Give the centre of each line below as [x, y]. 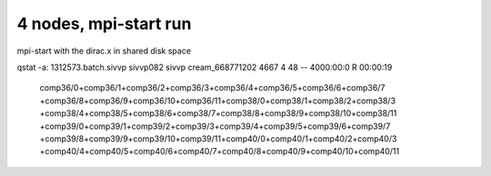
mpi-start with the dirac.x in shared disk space [104, 51]
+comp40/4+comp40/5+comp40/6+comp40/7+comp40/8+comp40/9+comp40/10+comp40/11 [220, 152]
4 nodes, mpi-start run [104, 24]
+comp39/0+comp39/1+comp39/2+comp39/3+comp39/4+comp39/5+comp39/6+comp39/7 [215, 126]
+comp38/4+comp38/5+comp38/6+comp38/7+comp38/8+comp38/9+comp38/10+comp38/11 [218, 113]
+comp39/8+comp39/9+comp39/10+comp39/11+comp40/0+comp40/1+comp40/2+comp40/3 [218, 138]
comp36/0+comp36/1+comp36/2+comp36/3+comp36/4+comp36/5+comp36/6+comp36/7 [212, 88]
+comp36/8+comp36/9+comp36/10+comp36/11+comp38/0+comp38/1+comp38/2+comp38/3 [217, 101]
